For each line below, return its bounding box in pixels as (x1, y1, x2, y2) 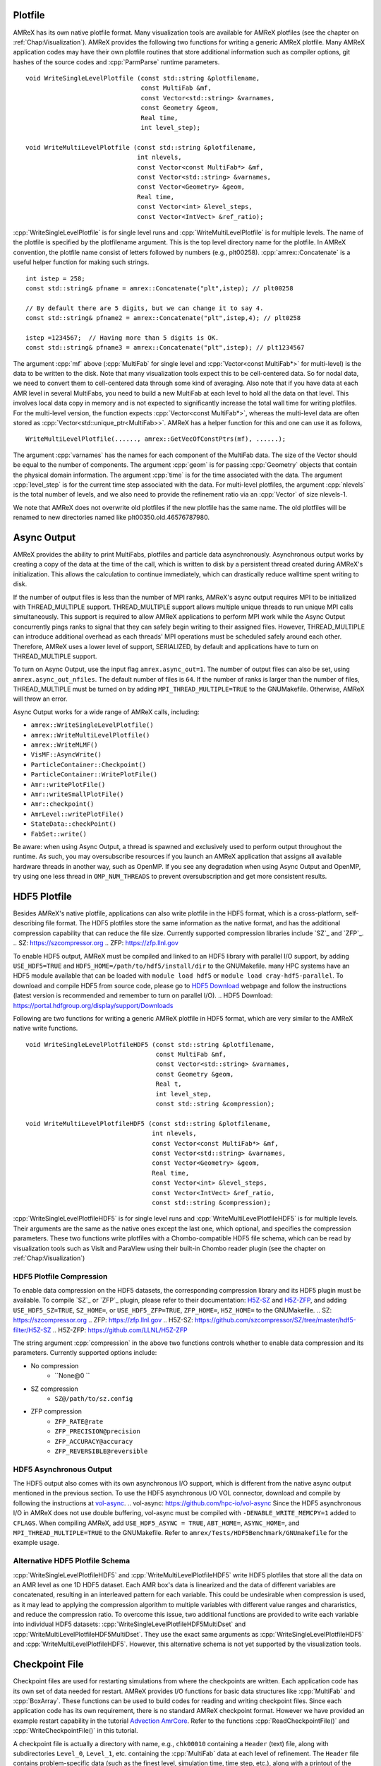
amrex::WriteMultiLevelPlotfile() (30, 731, 150, 739)
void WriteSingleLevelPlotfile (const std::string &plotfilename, (25, 74, 260, 83)
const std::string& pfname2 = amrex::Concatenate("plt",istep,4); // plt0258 (25, 314, 301, 322)
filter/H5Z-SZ (13, 1325, 52, 1334)
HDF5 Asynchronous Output (13, 1464, 112, 1474)
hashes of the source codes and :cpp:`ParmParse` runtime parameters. (13, 57, 220, 66)
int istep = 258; (25, 274, 85, 283)
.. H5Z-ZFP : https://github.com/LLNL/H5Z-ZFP (52, 1325, 188, 1334)
